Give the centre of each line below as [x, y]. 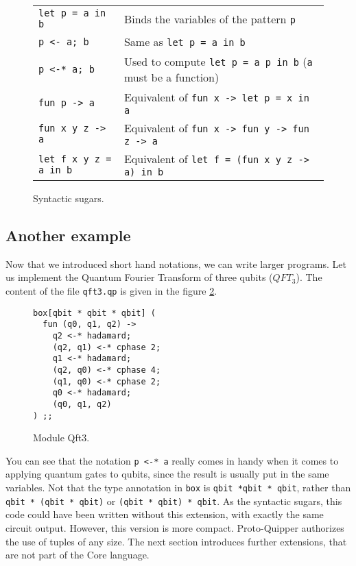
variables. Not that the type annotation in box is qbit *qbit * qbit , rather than [178, 488]
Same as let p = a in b [185, 41]
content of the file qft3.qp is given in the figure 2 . [111, 290]
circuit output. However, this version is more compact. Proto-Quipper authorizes [175, 527]
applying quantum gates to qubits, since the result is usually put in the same [167, 474]
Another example [68, 235]
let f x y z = [75, 159]
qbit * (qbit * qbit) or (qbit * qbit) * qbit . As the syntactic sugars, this [174, 501]
